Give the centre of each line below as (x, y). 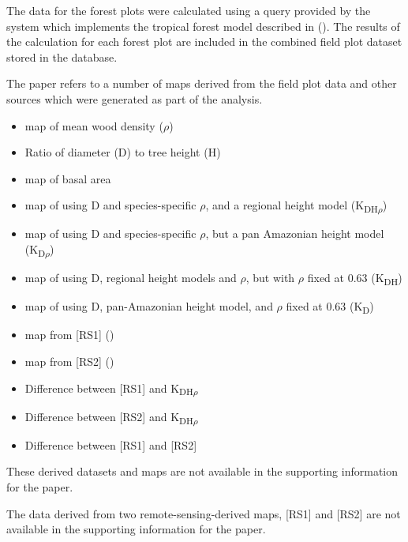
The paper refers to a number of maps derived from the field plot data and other (202, 83)
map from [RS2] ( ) (69, 361)
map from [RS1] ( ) (69, 335)
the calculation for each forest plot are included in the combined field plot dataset (204, 41)
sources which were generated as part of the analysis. (135, 98)
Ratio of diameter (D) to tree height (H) (123, 152)
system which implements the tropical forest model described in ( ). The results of (203, 26)
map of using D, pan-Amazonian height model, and (149, 306)
